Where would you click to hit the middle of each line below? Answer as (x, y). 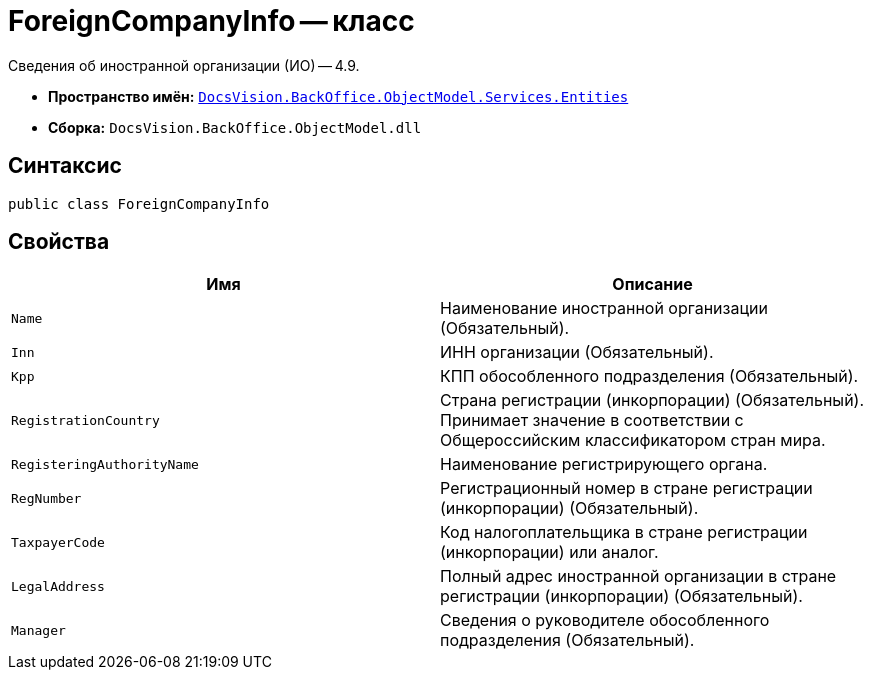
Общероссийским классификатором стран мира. (633, 440)
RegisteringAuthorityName (105, 464)
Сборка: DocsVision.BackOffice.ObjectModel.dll (235, 127)
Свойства (59, 242)
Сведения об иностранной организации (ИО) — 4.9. (184, 65)
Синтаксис (65, 166)
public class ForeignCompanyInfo (139, 203)
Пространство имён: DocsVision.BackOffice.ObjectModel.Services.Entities (338, 96)
